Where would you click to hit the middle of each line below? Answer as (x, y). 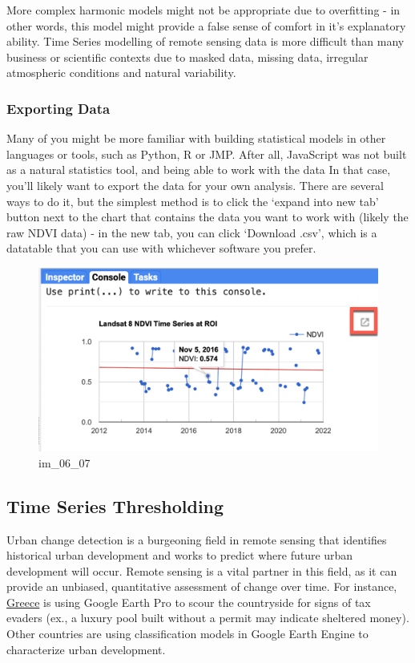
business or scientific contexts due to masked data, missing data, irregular (187, 57)
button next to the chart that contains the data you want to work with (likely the (207, 217)
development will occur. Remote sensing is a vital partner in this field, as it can (202, 570)
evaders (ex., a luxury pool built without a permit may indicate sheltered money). (208, 618)
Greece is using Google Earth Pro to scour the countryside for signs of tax (189, 602)
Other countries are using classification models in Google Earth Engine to (187, 634)
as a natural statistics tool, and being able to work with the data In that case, (199, 170)
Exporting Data (58, 108)
